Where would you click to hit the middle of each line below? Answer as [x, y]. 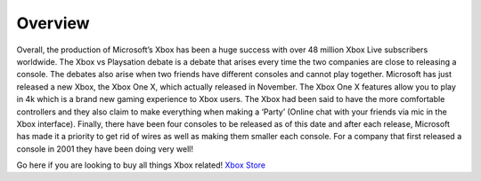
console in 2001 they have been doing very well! [105, 149]
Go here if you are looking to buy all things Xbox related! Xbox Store [141, 165]
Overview [53, 23]
